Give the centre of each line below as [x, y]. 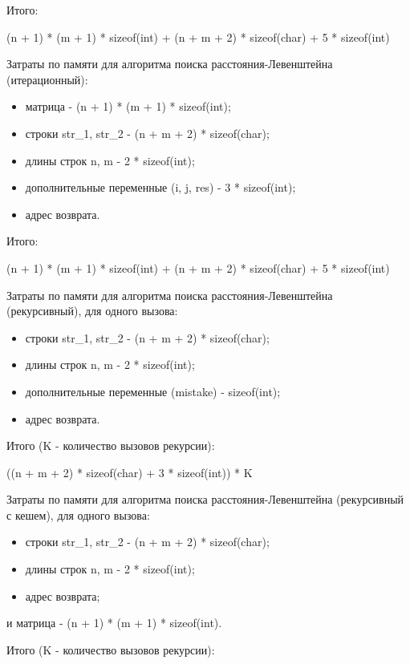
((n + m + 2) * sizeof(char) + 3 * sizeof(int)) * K [130, 472]
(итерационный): [47, 79]
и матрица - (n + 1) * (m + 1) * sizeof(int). [114, 623]
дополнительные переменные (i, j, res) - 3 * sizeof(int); [160, 187]
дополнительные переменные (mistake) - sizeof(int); [153, 391]
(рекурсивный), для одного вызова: [92, 311]
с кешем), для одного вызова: [78, 514]
